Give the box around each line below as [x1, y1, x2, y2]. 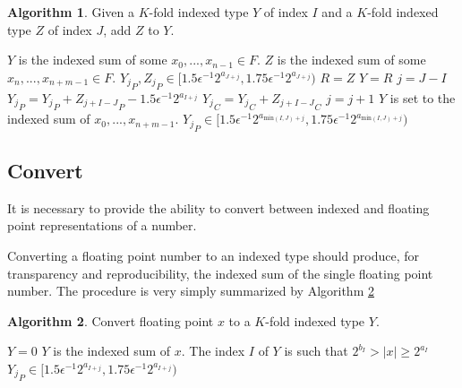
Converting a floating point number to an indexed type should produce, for [7, 246, 419, 264]
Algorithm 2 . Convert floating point [7, 311, 214, 330]
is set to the [389, 89, 456, 108]
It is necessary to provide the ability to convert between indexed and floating [7, 198, 430, 217]
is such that [284, 341, 348, 360]
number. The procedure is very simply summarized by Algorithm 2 [7, 281, 374, 300]
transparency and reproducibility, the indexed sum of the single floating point [7, 263, 433, 282]
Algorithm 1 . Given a [7, 3, 134, 21]
